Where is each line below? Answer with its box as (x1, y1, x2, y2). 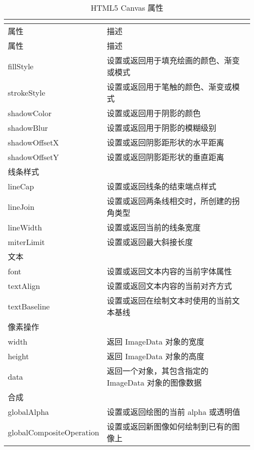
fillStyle (8, 60, 34, 72)
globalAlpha (8, 406, 49, 417)
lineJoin (8, 201, 35, 212)
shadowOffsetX (8, 136, 59, 148)
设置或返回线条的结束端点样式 (106, 181, 216, 192)
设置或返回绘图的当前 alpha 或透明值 (106, 406, 240, 417)
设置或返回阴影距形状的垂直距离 (106, 151, 224, 163)
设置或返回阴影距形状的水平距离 (106, 137, 224, 148)
